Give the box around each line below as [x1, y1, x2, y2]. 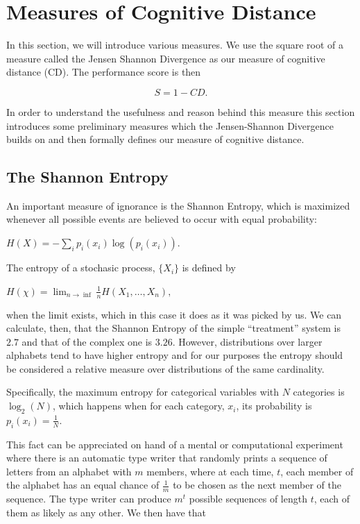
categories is [293, 384, 345, 399]
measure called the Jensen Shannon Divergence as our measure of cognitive [6, 51, 325, 65]
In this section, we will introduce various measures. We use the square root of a [6, 37, 344, 52]
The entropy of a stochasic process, [6, 260, 155, 275]
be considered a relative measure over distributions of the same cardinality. [6, 361, 325, 375]
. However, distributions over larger [172, 334, 323, 348]
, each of [314, 491, 350, 506]
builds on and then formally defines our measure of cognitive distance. [6, 132, 305, 146]
